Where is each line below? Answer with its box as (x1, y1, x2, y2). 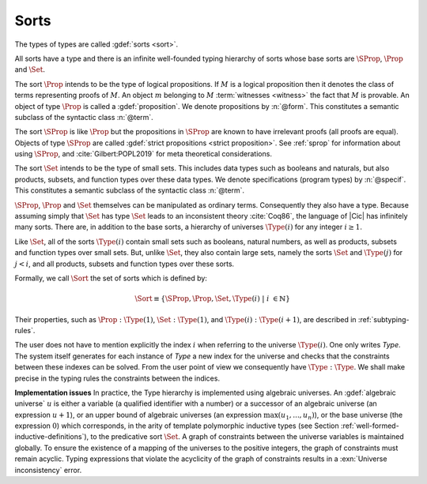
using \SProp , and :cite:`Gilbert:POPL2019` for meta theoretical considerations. (14, 149, 273, 159)
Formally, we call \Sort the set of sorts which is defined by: (14, 273, 207, 283)
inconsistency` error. (14, 465, 82, 475)
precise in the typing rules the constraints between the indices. (14, 373, 221, 383)
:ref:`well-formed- (340, 421, 399, 430)
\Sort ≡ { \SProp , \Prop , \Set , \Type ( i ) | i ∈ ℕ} (134, 295, 290, 303)
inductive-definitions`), (14, 432, 89, 441)
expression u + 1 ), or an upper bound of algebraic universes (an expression (14, 410, 263, 419)
